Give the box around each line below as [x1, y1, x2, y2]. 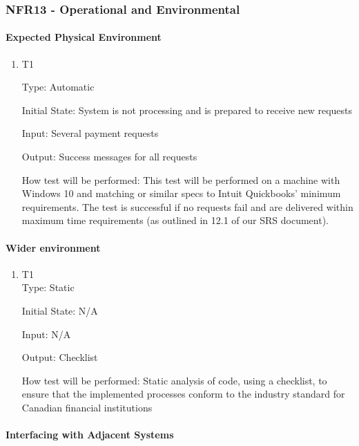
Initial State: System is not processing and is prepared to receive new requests [21, 102, 353, 117]
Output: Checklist [21, 350, 98, 364]
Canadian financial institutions [21, 400, 153, 414]
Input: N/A [21, 326, 71, 341]
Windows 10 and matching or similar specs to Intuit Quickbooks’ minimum [21, 186, 341, 201]
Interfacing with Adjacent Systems [6, 427, 174, 442]
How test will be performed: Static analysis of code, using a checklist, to [21, 373, 327, 387]
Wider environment [6, 240, 101, 254]
